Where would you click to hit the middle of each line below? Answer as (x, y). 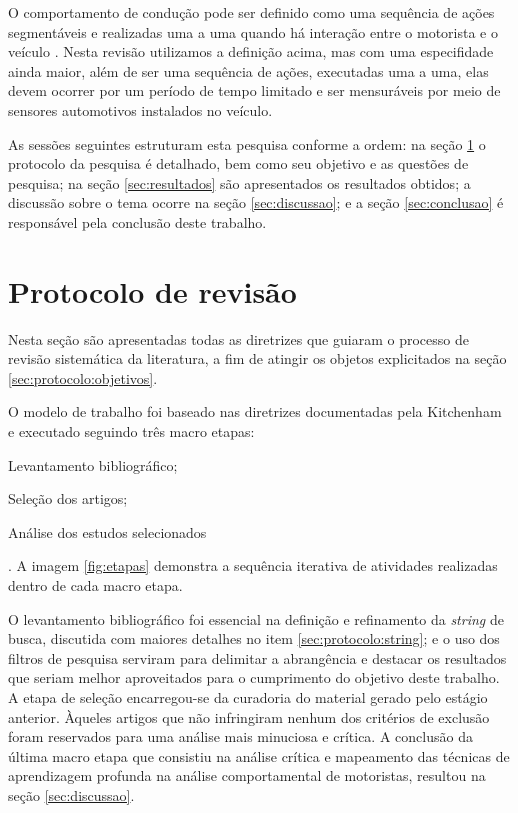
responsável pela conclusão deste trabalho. (137, 221)
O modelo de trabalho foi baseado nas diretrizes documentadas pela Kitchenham (255, 411)
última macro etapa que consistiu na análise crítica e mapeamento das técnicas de (259, 755)
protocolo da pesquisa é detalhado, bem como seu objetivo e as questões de (238, 163)
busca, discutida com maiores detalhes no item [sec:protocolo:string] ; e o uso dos (254, 638)
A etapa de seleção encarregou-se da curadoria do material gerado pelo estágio (248, 696)
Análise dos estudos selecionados (107, 531)
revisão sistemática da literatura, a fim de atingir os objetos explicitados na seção (257, 358)
